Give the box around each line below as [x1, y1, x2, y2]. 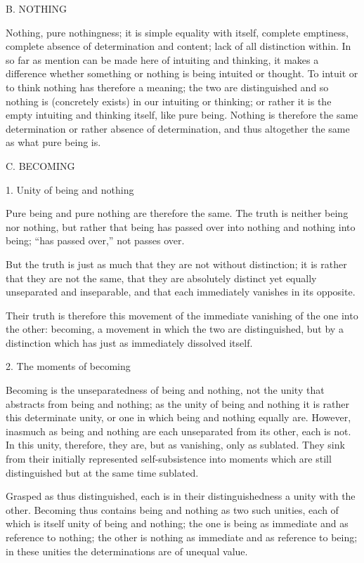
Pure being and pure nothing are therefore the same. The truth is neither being [6, 206, 349, 220]
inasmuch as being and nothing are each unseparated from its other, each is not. [6, 423, 351, 438]
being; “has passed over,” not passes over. [6, 233, 185, 248]
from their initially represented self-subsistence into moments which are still [6, 451, 332, 466]
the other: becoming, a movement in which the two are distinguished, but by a [6, 322, 344, 336]
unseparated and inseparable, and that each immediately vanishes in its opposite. [6, 284, 356, 299]
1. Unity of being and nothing [6, 182, 134, 197]
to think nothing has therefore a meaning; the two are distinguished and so [6, 79, 329, 94]
